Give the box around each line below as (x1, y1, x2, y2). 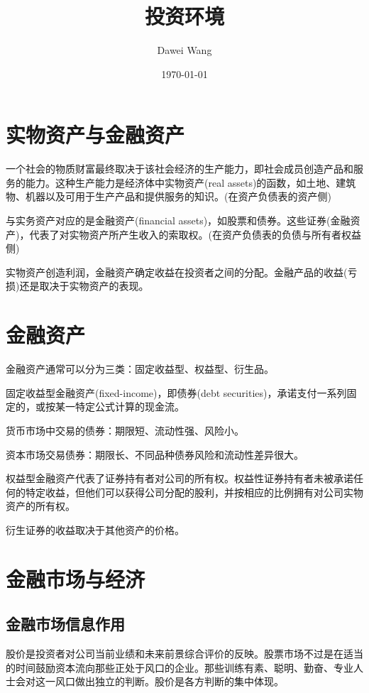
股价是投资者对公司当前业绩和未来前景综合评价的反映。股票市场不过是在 (6, 646, 343, 661)
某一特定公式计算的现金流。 (55, 399, 184, 414)
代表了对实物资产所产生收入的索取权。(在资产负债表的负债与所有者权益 (29, 227, 361, 241)
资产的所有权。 (6, 498, 75, 513)
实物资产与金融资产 (6, 120, 185, 149)
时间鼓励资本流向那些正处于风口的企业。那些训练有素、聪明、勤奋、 (15, 660, 334, 675)
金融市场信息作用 (6, 613, 125, 635)
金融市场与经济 (6, 564, 145, 593)
